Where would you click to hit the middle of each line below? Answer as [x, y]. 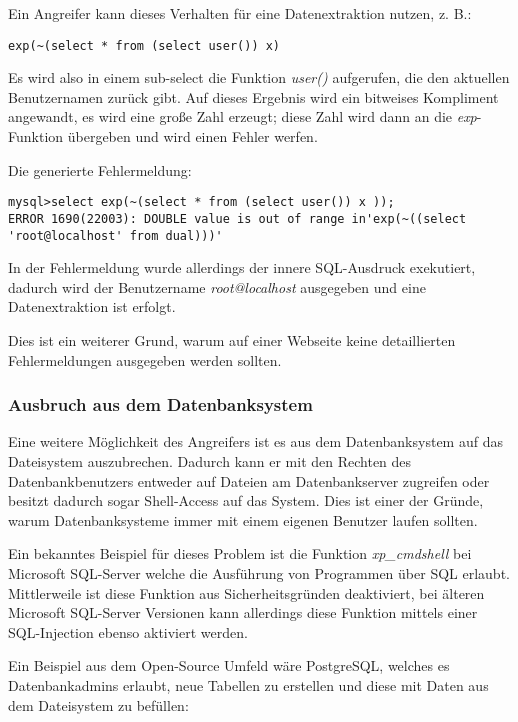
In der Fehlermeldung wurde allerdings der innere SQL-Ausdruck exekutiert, [242, 267]
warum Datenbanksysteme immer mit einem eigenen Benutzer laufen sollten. [243, 519]
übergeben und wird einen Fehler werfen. [192, 136]
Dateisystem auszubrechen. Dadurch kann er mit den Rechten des [210, 460]
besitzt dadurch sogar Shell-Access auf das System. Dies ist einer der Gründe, [246, 500]
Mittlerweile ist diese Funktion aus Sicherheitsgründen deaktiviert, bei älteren [246, 592]
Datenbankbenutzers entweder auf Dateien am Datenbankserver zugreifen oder [249, 480]
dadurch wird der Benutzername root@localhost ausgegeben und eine [217, 286]
